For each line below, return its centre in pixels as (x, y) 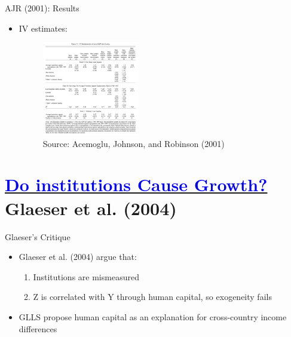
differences (38, 328)
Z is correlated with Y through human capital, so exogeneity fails (152, 297)
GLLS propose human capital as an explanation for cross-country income (153, 316)
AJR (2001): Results (42, 8)
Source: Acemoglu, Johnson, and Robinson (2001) (134, 143)
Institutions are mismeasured (86, 276)
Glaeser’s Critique (38, 236)
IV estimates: (43, 28)
